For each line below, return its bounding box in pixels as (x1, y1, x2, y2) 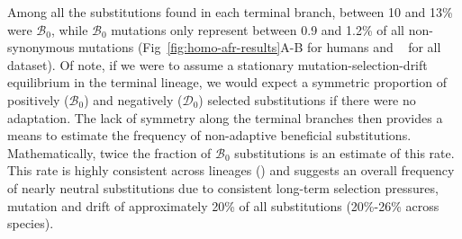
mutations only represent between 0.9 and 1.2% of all (111, 20, 404, 39)
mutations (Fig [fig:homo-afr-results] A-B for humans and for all (78, 38, 441, 57)
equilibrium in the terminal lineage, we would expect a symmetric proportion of (7, 73, 447, 92)
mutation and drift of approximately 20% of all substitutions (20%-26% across (7, 196, 439, 215)
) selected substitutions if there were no (198, 90, 416, 109)
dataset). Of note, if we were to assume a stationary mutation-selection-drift (7, 55, 428, 74)
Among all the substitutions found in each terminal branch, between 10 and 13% (7, 3, 453, 21)
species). (7, 214, 54, 233)
